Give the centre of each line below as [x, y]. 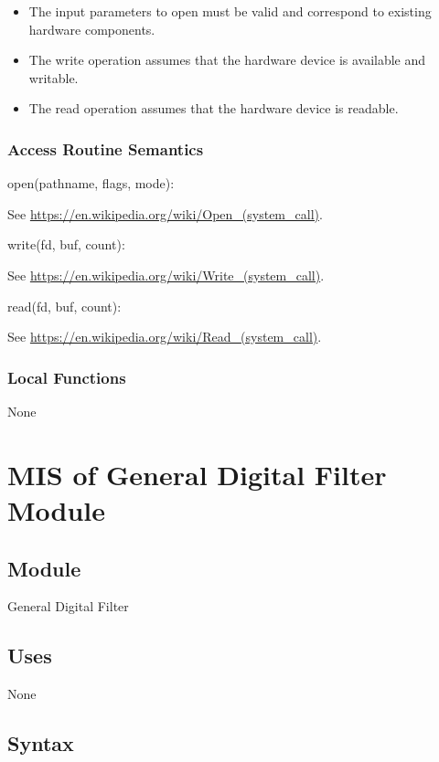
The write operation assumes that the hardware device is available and [227, 60]
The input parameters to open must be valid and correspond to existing [230, 11]
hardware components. [92, 29]
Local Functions [67, 377]
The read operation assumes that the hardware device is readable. [214, 108]
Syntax [41, 743]
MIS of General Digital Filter [197, 474]
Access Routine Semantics [106, 148]
